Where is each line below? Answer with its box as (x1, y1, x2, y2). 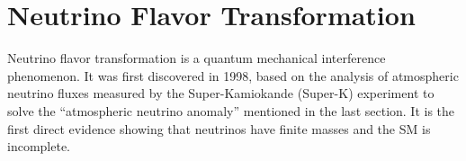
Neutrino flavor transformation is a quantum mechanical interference (7, 49, 386, 67)
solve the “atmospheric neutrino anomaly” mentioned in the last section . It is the (7, 101, 455, 120)
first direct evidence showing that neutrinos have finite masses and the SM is (7, 119, 431, 138)
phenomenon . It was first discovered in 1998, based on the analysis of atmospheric (7, 66, 459, 85)
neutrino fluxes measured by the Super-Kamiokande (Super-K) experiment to (7, 84, 435, 103)
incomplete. (7, 137, 70, 156)
